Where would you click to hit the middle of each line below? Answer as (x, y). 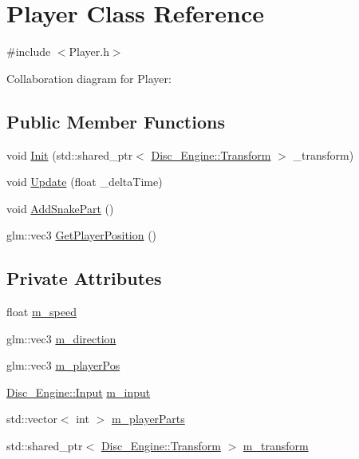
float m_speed (41, 312)
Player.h (89, 51)
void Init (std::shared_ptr (70, 154)
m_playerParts (148, 419)
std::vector (32, 419)
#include (29, 51)
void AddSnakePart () (60, 208)
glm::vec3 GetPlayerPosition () (82, 235)
